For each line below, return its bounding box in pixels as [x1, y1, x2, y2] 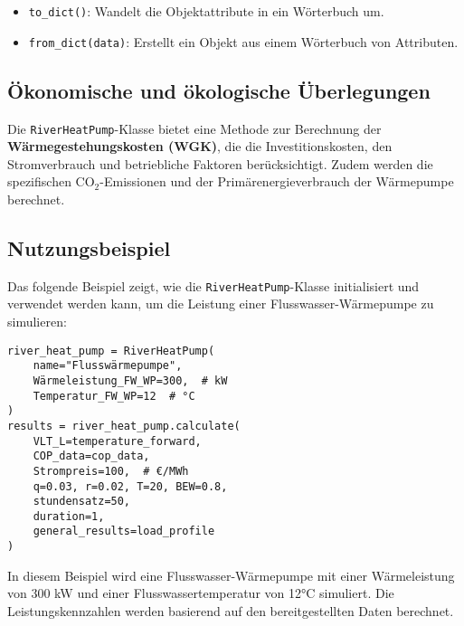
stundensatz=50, [33, 495, 131, 508]
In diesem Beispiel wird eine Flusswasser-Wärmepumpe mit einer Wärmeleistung [7, 565, 455, 584]
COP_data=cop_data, [33, 450, 150, 463]
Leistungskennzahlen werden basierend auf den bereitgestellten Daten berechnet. [7, 601, 454, 620]
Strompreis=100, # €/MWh [33, 464, 189, 478]
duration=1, [33, 509, 105, 523]
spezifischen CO [7, 172, 95, 191]
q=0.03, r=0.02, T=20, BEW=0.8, [33, 479, 228, 493]
